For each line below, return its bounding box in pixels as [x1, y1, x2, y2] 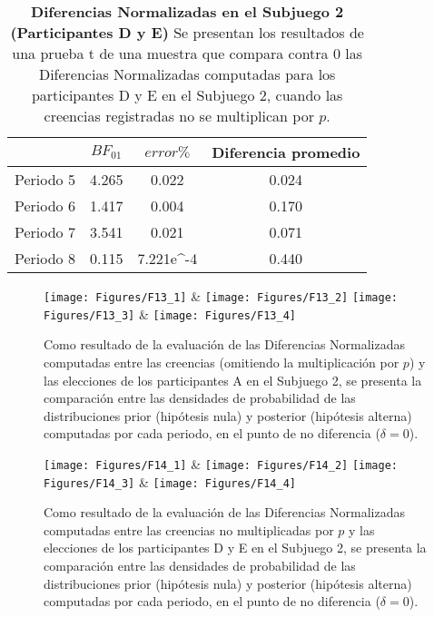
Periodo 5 [15, 169, 75, 190]
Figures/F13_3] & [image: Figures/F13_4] [44, 304, 296, 323]
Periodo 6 [15, 195, 75, 216]
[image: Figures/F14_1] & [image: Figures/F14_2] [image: [44, 454, 399, 473]
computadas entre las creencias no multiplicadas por [44, 520, 334, 539]
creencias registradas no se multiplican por [44, 105, 314, 126]
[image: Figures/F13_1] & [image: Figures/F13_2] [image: [44, 287, 399, 305]
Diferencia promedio [212, 142, 360, 162]
